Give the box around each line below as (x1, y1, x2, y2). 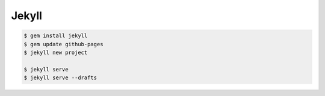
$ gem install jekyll (23, 32, 88, 39)
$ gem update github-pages (23, 41, 104, 47)
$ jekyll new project (23, 49, 88, 56)
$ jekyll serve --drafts (23, 74, 97, 81)
